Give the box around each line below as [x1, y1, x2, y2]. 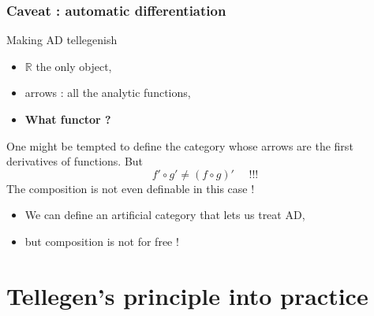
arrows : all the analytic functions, [24, 84, 191, 101]
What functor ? [24, 111, 111, 127]
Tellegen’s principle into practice [6, 279, 368, 311]
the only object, [36, 58, 112, 74]
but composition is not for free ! [24, 232, 179, 249]
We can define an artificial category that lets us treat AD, [24, 206, 305, 223]
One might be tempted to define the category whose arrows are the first [6, 137, 353, 154]
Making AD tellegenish [6, 32, 118, 48]
